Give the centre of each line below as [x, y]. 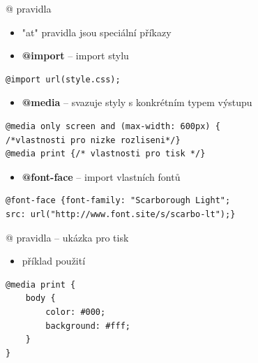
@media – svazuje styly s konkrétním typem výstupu [137, 102]
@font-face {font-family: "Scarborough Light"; [118, 201]
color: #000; [76, 312]
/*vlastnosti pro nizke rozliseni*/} [93, 140]
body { [40, 298]
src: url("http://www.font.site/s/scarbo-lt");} [121, 214]
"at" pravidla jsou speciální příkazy [97, 32]
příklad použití [54, 261]
